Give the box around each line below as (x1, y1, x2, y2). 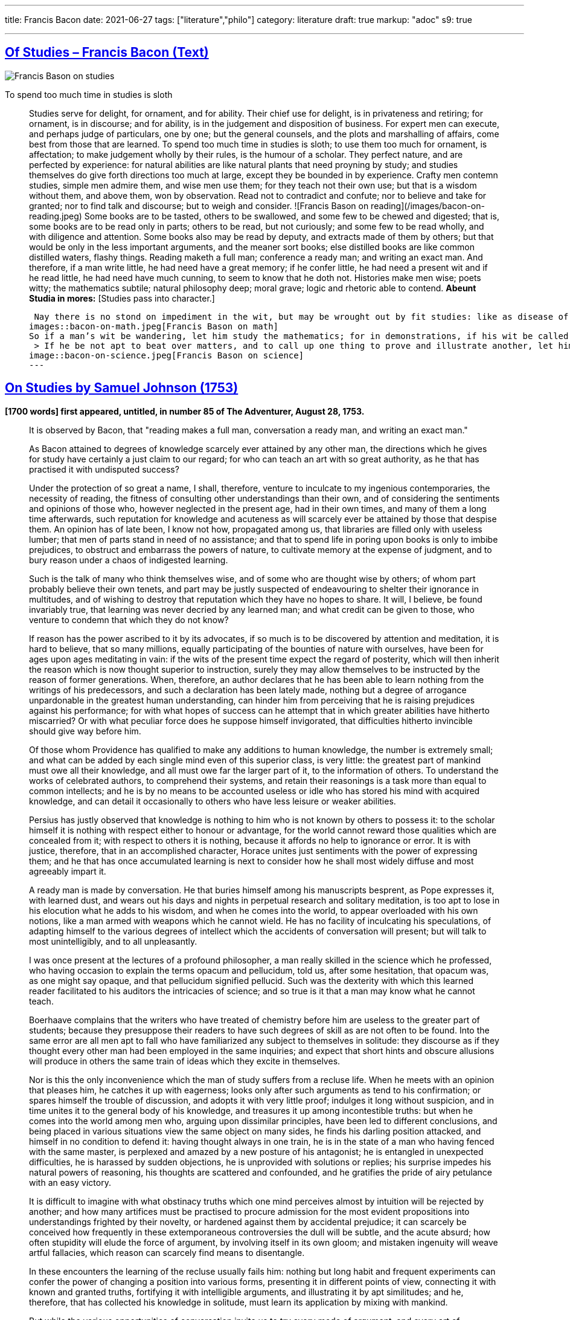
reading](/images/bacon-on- (371, 200, 485, 211)
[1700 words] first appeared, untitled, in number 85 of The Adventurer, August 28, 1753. (5, 406, 365, 416)
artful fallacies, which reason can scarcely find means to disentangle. (29, 1247, 305, 1258)
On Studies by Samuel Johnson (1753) (5, 380, 239, 396)
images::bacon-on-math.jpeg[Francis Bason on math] (29, 321, 279, 331)
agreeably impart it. (29, 865, 106, 876)
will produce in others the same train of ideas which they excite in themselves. (29, 1055, 341, 1066)
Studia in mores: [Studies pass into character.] (29, 293, 215, 303)
